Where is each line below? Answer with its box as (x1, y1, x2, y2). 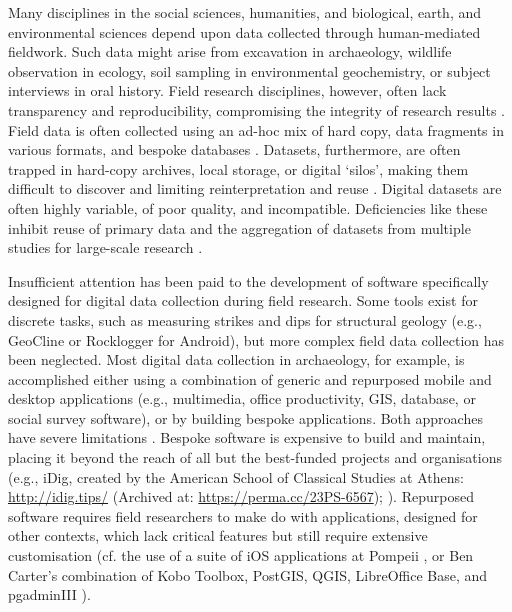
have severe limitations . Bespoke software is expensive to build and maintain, (8, 427, 486, 448)
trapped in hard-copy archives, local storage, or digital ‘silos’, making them (8, 158, 469, 179)
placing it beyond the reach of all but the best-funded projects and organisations (8, 447, 502, 468)
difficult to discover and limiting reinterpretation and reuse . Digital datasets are (8, 178, 502, 199)
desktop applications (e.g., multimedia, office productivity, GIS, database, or (8, 388, 476, 409)
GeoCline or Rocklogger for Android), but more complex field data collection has (8, 329, 505, 350)
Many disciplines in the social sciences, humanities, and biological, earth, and (8, 2, 482, 22)
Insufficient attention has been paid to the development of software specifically (8, 270, 489, 291)
